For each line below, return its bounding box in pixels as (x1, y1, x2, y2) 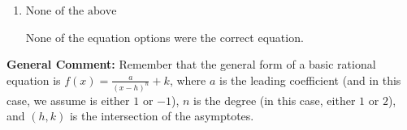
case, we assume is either (6, 91, 130, 108)
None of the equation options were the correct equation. (25, 28, 304, 45)
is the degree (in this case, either (193, 91, 356, 108)
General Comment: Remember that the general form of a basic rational (6, 56, 376, 73)
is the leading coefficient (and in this (219, 71, 401, 88)
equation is (6, 71, 61, 88)
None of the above (25, 6, 117, 17)
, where (169, 71, 206, 88)
